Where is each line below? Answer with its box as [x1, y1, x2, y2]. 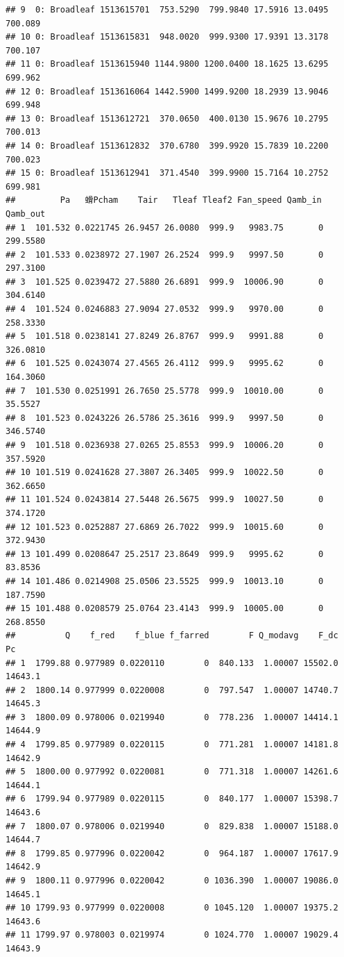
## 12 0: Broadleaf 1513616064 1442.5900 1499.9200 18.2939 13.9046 [6, 86, 329, 97]
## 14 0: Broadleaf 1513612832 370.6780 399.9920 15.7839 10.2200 [6, 140, 329, 151]
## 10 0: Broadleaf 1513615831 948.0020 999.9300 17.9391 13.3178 [6, 32, 329, 42]
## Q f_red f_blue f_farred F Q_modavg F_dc [6, 631, 338, 641]
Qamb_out [6, 208, 46, 219]
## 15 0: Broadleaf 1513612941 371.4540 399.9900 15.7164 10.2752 [6, 168, 329, 178]
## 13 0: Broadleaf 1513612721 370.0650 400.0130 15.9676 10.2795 [6, 113, 329, 124]
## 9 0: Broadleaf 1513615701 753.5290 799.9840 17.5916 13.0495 [6, 5, 329, 15]
